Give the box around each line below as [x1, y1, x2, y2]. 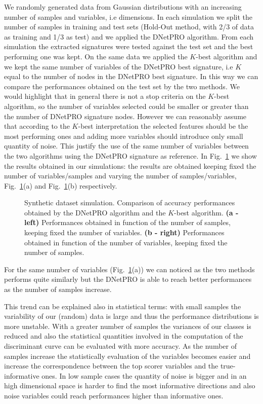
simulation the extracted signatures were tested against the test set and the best [4, 41, 253, 52]
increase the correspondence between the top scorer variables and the [4, 360, 218, 371]
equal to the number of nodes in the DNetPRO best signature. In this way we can [4, 71, 258, 82]
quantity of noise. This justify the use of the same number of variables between [4, 140, 249, 151]
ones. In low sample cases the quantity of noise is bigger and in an [41, 370, 247, 381]
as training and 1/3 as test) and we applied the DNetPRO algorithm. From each [4, 31, 254, 42]
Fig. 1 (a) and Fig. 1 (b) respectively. [4, 180, 117, 191]
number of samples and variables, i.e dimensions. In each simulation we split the [4, 11, 252, 22]
